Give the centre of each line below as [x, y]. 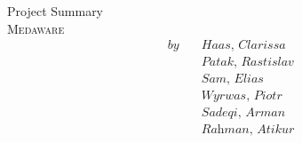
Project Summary [56, 11]
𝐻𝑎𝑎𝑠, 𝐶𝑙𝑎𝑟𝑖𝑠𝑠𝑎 [243, 46]
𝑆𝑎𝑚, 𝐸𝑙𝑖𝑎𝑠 [232, 79]
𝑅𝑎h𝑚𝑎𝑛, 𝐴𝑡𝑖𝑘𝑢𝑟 [248, 130]
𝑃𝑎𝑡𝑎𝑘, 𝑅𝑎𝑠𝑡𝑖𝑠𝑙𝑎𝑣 [247, 63]
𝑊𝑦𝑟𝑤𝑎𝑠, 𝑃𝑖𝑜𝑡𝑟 [242, 96]
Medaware [36, 28]
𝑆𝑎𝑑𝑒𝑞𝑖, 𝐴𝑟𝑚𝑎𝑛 [243, 113]
